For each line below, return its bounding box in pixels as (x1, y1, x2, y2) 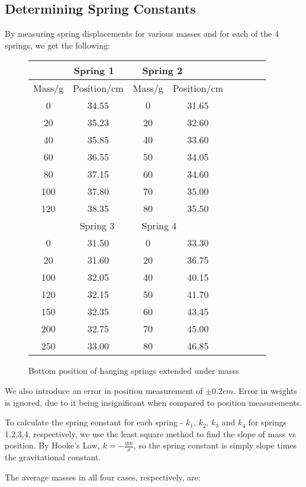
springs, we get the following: (5, 39, 110, 51)
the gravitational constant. (5, 451, 101, 463)
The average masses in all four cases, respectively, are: (5, 470, 201, 483)
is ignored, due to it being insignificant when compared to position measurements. (5, 396, 302, 408)
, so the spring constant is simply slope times (133, 439, 297, 451)
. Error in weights (233, 384, 298, 396)
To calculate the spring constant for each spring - (5, 416, 183, 428)
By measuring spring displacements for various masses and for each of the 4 (5, 27, 279, 40)
